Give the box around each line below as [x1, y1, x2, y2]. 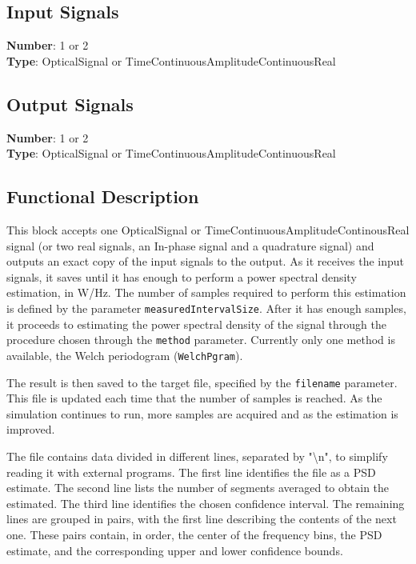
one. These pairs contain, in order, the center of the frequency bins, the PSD [6, 526, 382, 542]
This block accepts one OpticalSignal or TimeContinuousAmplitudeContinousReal [6, 221, 410, 238]
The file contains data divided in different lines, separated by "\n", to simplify [6, 447, 388, 464]
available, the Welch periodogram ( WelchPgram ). [6, 346, 243, 363]
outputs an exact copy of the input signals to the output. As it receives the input [6, 253, 405, 270]
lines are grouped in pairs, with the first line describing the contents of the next [6, 510, 397, 527]
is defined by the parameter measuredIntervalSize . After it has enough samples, [6, 299, 406, 316]
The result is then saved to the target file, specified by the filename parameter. [6, 374, 398, 390]
